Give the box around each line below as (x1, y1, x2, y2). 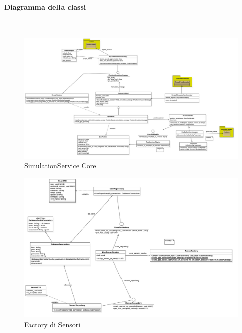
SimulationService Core (24, 160, 96, 171)
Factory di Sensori (24, 319, 81, 329)
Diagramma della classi (4, 1, 86, 12)
